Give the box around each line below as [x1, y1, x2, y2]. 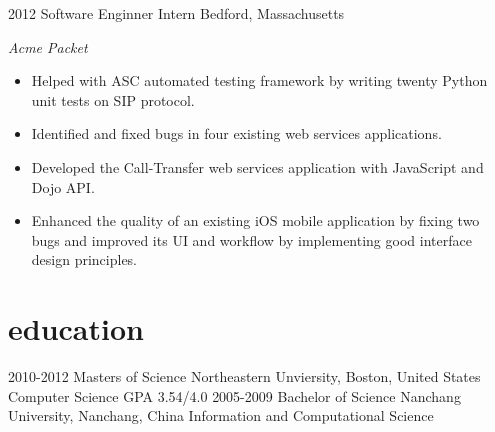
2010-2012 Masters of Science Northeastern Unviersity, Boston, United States [8, 366, 481, 387]
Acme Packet [8, 36, 88, 57]
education [8, 308, 144, 349]
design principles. [31, 249, 138, 270]
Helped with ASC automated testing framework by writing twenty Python [31, 70, 488, 91]
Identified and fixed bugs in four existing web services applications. [31, 123, 442, 144]
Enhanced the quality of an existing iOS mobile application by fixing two [31, 210, 480, 231]
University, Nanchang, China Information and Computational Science [8, 405, 434, 426]
